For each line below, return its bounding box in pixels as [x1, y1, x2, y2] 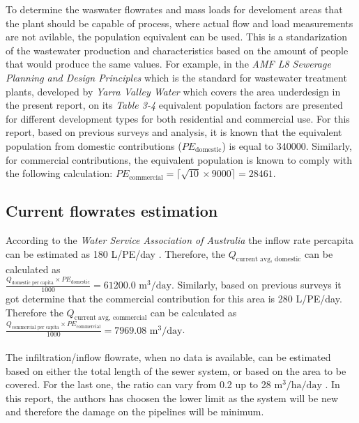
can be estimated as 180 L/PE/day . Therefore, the [6, 246, 226, 261]
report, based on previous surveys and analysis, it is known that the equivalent [6, 125, 342, 139]
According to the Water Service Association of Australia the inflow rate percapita [6, 232, 354, 247]
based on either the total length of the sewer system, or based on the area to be [6, 363, 346, 378]
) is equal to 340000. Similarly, [222, 138, 352, 153]
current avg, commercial [74, 314, 147, 322]
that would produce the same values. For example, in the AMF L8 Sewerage [6, 56, 331, 71]
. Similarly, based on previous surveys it [171, 277, 342, 292]
